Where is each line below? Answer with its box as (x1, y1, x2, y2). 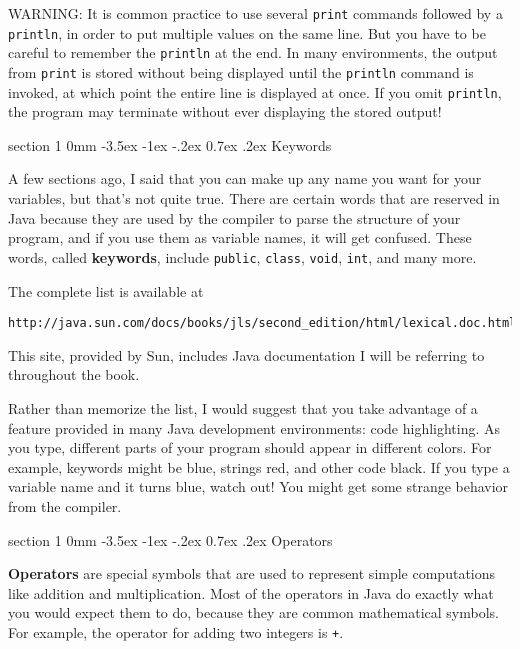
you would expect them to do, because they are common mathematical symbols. (8, 602, 499, 623)
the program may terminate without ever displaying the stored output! (8, 101, 442, 122)
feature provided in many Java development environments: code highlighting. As (8, 417, 501, 438)
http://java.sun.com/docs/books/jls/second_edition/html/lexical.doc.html (8, 316, 517, 331)
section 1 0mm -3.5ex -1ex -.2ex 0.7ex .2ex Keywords (8, 134, 332, 155)
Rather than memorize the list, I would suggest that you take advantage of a (8, 397, 478, 418)
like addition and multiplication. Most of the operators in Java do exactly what (8, 582, 494, 603)
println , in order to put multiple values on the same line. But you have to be (8, 22, 486, 43)
